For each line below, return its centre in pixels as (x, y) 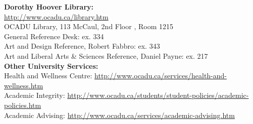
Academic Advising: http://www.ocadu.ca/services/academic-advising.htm (119, 115)
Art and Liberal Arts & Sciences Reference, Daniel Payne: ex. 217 (106, 55)
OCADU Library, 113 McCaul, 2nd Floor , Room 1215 (89, 26)
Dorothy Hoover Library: (49, 7)
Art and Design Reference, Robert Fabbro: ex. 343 (82, 46)
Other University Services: (51, 66)
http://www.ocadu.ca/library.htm (56, 16)
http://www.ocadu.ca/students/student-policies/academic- (158, 95)
